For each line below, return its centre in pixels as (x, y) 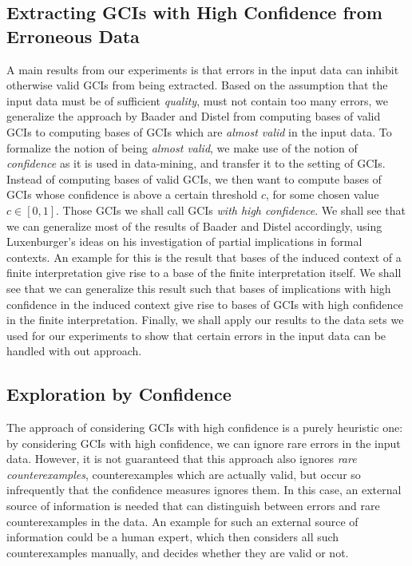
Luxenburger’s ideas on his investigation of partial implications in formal (184, 241)
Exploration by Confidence (119, 394)
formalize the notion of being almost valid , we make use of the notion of (182, 147)
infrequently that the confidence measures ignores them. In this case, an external (204, 490)
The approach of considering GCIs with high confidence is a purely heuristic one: (205, 427)
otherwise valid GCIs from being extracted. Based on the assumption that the (197, 85)
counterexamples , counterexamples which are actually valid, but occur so (184, 474)
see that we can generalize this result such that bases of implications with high (199, 288)
